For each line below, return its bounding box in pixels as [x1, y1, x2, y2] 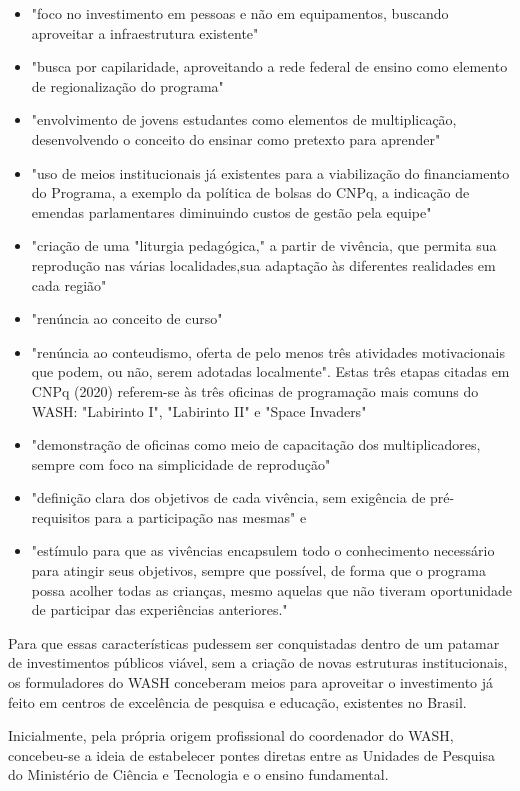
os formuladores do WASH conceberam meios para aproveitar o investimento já [8, 672, 494, 693]
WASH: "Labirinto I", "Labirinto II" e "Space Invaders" [31, 400, 367, 421]
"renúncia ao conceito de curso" [31, 308, 223, 329]
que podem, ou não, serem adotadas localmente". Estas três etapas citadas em [31, 361, 510, 382]
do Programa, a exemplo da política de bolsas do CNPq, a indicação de [31, 182, 470, 203]
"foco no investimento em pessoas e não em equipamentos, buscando [31, 3, 449, 23]
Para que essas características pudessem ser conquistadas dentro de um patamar [8, 632, 500, 653]
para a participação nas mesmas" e [94, 506, 307, 527]
